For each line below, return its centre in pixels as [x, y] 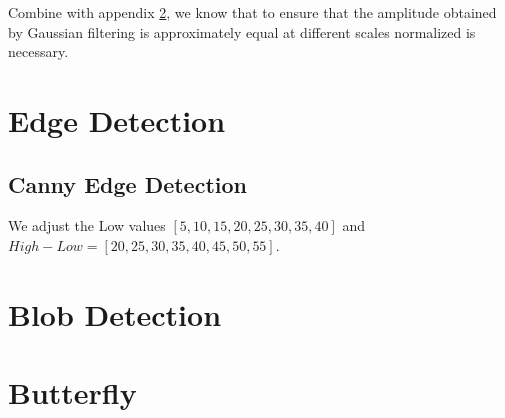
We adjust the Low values [87, 225]
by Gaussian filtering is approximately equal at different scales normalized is [242, 31]
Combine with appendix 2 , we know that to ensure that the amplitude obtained [252, 12]
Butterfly [72, 392]
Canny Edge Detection [127, 183]
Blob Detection [115, 313]
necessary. [38, 51]
